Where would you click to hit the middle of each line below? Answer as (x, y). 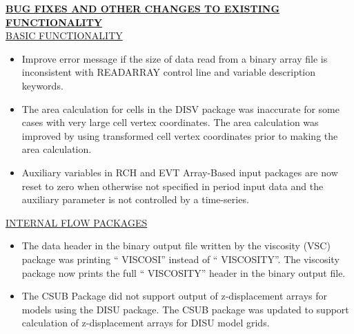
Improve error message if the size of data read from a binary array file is (175, 58)
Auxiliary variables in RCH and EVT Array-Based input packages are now (180, 172)
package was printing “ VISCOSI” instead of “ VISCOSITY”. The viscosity (180, 259)
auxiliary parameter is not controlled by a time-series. (135, 199)
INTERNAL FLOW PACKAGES (77, 222)
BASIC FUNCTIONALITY (64, 35)
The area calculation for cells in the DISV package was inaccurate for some (180, 108)
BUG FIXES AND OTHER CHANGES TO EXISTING (143, 8)
